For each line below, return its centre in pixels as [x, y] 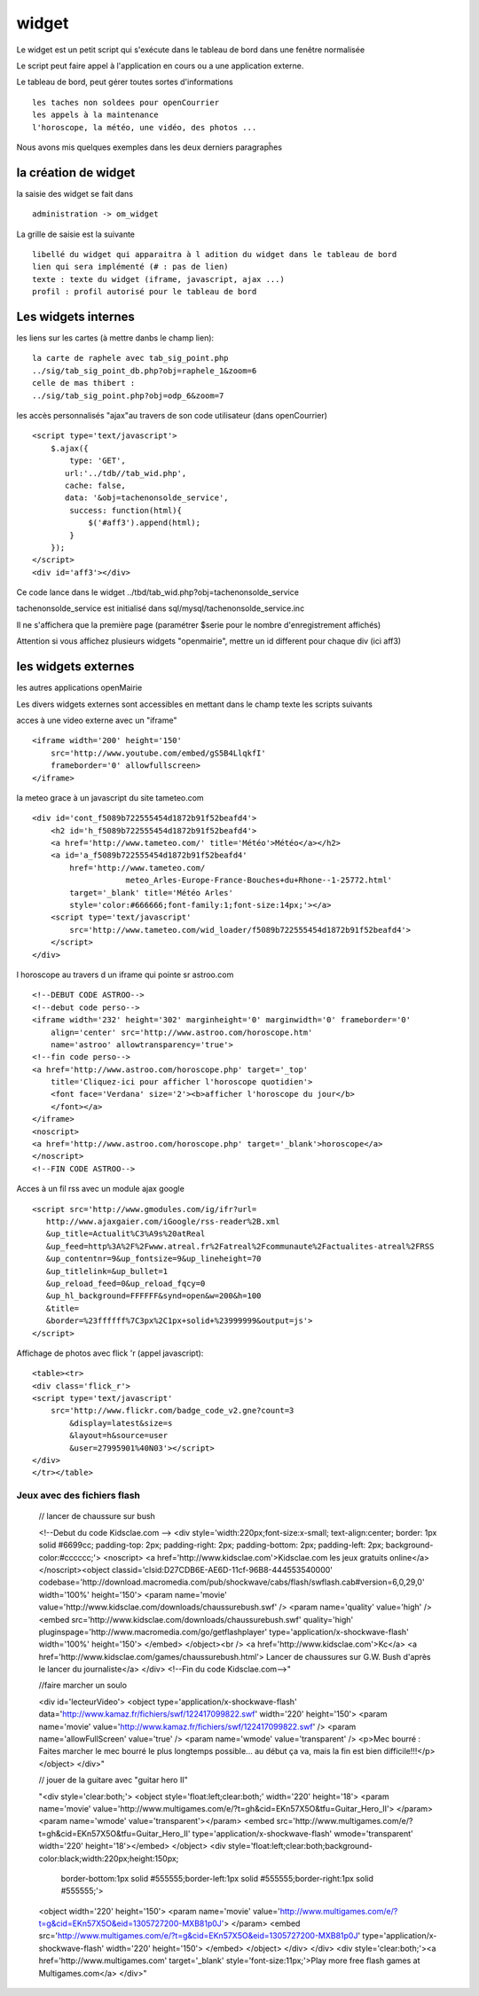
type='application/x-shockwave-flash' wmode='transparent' [303, 1833]
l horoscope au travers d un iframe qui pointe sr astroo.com [125, 975]
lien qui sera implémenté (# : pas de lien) [131, 267]
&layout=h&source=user [119, 1436]
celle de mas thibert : [84, 383]
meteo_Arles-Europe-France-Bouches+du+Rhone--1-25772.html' [259, 881]
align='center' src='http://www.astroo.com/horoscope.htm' [181, 1032]
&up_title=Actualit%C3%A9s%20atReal [126, 1234]
